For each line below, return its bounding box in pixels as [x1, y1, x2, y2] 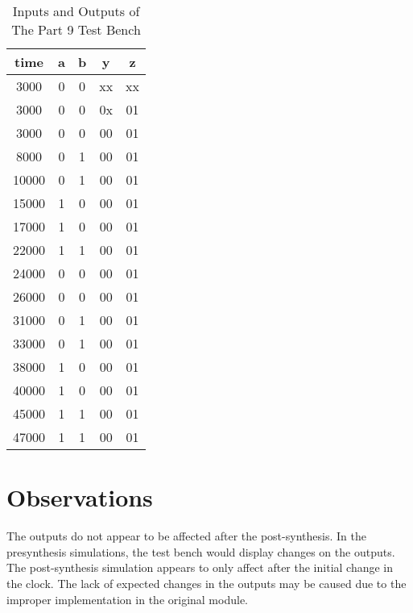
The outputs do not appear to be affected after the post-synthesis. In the [6, 528, 366, 544]
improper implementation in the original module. [6, 590, 248, 607]
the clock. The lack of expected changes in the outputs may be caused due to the [6, 574, 407, 591]
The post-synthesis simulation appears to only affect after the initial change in [6, 559, 394, 576]
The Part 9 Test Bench [11, 20, 141, 39]
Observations [6, 481, 153, 514]
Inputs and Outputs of [12, 2, 140, 20]
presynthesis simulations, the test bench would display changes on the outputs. [6, 543, 395, 560]
